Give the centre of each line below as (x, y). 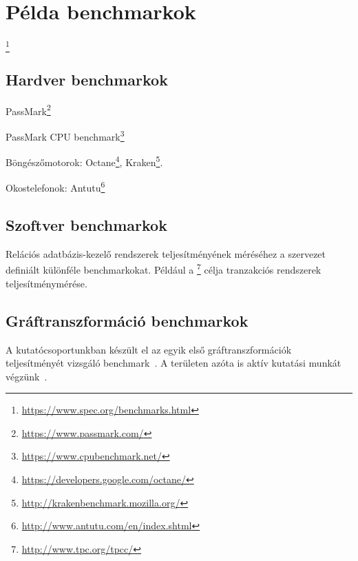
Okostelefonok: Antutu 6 (55, 187)
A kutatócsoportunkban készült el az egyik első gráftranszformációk (149, 349)
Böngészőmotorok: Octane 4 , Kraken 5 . (84, 161)
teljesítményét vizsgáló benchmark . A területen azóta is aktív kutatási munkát (173, 363)
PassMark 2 (28, 110)
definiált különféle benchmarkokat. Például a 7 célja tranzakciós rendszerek (164, 269)
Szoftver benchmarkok (86, 225)
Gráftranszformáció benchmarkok (127, 320)
